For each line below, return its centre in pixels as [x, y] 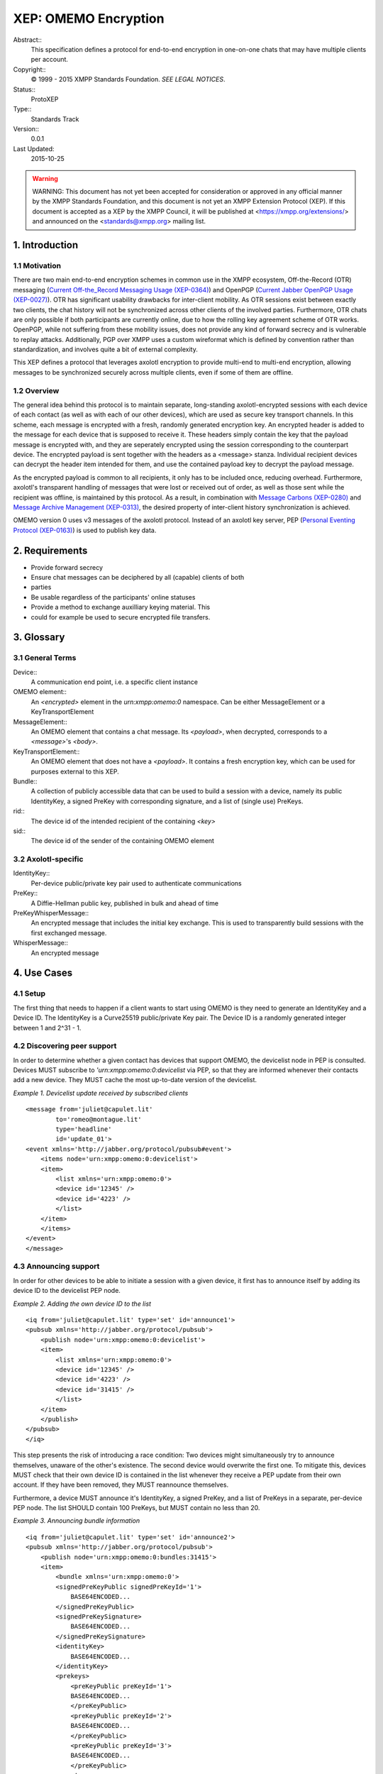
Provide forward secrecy [67, 567]
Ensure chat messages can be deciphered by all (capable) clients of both [138, 577]
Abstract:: [27, 40]
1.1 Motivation [37, 265]
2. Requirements [50, 550]
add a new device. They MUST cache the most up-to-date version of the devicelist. [135, 1080]
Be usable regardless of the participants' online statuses [113, 597]
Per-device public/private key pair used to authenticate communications [136, 883]
